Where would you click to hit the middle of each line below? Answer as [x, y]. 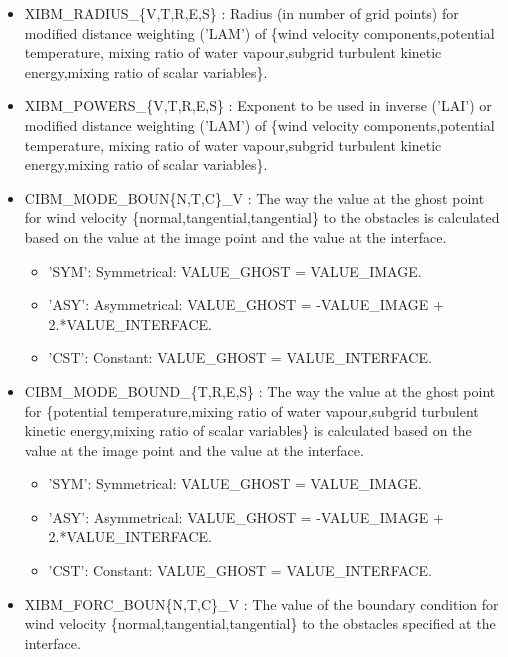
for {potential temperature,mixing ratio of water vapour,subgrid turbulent [251, 410]
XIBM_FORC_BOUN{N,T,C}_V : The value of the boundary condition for [261, 603]
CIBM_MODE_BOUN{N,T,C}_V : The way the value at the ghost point [254, 197]
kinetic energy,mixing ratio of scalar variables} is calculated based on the [248, 430]
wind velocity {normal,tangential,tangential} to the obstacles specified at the [260, 623]
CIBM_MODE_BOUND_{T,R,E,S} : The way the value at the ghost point [260, 390]
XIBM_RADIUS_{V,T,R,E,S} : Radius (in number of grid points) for [241, 13]
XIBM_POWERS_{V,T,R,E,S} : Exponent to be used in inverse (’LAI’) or [258, 105]
